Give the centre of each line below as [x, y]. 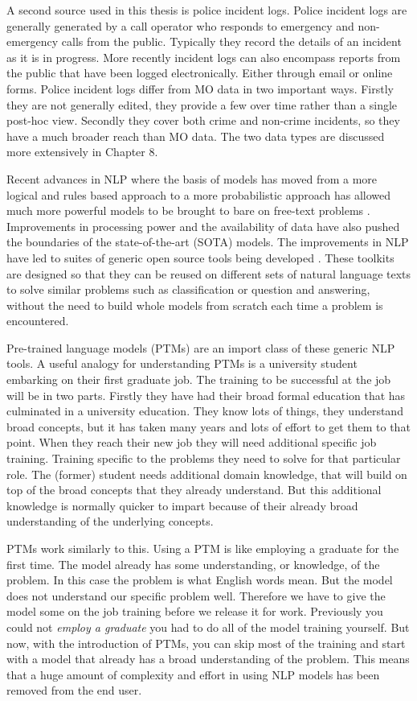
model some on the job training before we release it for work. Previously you [195, 611]
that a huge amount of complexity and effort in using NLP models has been [193, 674]
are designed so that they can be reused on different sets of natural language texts [209, 273]
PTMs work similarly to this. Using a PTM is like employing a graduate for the [203, 548]
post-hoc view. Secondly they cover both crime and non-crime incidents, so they [203, 120]
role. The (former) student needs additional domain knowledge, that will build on [207, 474]
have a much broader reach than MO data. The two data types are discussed [196, 136]
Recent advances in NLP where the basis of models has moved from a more [192, 178]
